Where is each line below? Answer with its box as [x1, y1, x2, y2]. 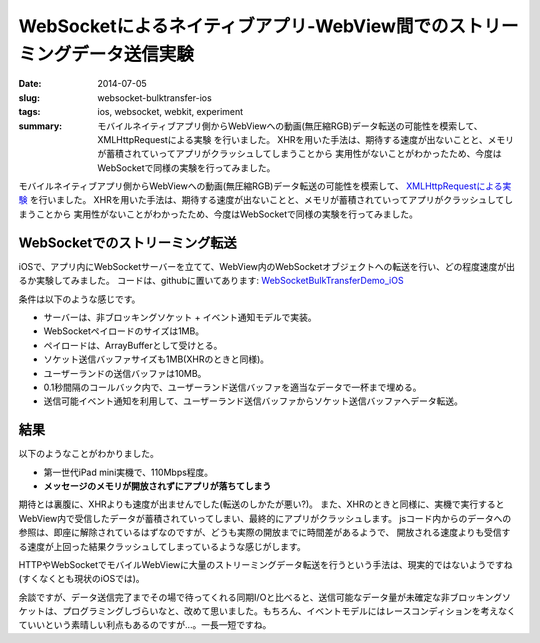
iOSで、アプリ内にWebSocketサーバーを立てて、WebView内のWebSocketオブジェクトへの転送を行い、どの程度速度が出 [18, 260, 515, 272]
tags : [18, 106, 41, 118]
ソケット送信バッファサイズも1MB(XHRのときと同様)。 [43, 353, 270, 365]
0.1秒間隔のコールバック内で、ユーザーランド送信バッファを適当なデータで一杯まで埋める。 [43, 381, 422, 393]
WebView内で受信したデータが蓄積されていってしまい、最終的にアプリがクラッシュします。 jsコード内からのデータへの [18, 512, 512, 524]
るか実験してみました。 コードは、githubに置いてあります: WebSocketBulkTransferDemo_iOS [18, 275, 404, 287]
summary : [18, 120, 63, 132]
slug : [18, 91, 40, 104]
